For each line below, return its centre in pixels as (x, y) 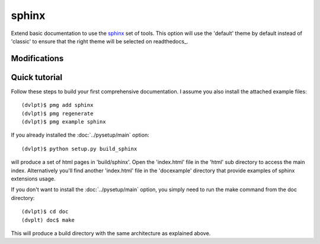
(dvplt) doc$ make (48, 220)
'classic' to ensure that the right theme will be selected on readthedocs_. (100, 41)
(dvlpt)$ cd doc (45, 212)
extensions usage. (33, 179)
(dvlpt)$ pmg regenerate (57, 113)
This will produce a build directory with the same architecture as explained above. (111, 233)
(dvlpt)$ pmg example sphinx (64, 122)
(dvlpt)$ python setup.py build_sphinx (79, 149)
